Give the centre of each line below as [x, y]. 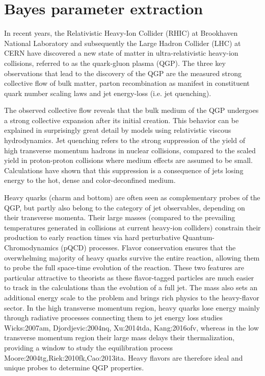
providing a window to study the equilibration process [88, 347]
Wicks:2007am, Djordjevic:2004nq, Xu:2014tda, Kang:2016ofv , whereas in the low [131, 327]
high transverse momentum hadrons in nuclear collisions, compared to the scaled [130, 150]
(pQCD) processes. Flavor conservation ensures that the [148, 247]
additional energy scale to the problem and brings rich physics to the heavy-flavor [132, 297]
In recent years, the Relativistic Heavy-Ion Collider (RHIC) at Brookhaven [121, 33]
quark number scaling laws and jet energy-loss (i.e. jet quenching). [108, 93]
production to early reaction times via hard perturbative [92, 237]
